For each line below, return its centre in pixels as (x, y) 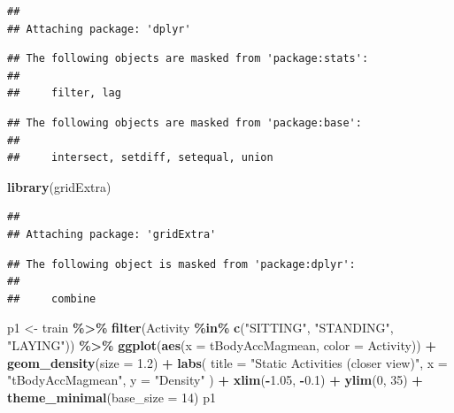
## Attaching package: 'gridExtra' (112, 234)
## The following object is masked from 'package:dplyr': (181, 264)
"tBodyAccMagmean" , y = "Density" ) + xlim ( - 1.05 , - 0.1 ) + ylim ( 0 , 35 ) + (215, 380)
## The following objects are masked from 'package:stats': (188, 59)
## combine (52, 298)
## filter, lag (64, 93)
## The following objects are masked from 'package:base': (185, 122)
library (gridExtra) (59, 186)
